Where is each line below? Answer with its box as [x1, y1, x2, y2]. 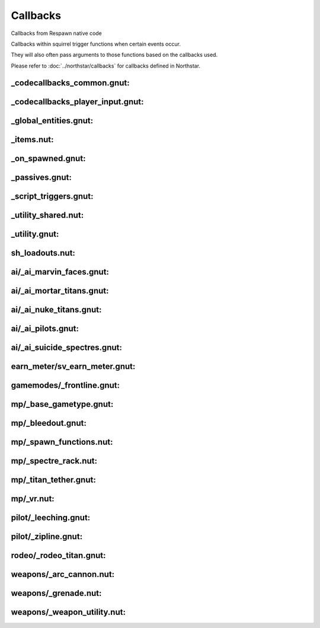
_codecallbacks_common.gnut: [11, 78, 130, 88]
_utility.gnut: [11, 229, 59, 239]
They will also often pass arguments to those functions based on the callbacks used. [11, 51, 218, 59]
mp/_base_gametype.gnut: [11, 399, 114, 409]
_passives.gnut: [11, 172, 72, 182]
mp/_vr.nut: [11, 493, 55, 503]
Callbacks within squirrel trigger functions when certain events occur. [11, 40, 181, 47]
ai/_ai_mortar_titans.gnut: [11, 285, 109, 296]
